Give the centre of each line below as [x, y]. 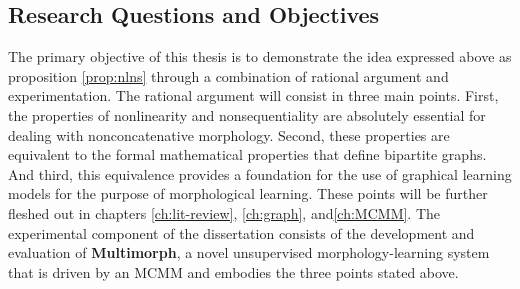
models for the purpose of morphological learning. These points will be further [248, 193]
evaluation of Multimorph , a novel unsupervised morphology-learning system [249, 252]
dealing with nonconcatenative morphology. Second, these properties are [229, 134]
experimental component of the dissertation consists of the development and [241, 232]
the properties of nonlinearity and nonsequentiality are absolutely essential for [247, 114]
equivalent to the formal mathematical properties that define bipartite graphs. [247, 154]
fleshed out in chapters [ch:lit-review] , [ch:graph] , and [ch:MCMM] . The [224, 212]
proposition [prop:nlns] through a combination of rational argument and [228, 75]
